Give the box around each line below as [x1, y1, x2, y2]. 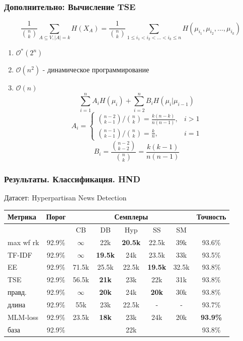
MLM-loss [8, 311, 39, 322]
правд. [8, 287, 27, 297]
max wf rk [8, 237, 39, 247]
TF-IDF [8, 249, 32, 260]
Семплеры [114, 211, 148, 222]
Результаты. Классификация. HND [4, 172, 140, 185]
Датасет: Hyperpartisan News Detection [4, 192, 127, 203]
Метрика [8, 211, 36, 222]
